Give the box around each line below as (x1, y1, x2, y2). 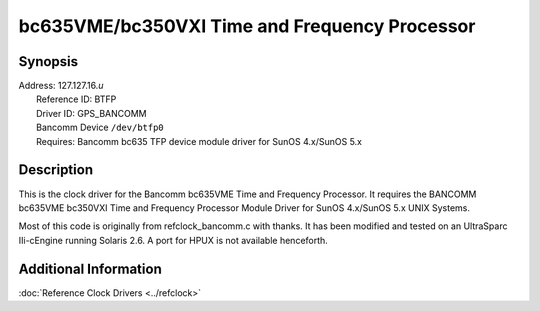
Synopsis (18, 53, 79, 70)
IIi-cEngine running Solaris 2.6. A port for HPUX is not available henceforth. (18, 234, 329, 246)
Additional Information (18, 260, 162, 277)
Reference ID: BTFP (36, 93, 117, 105)
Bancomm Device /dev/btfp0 (36, 121, 164, 134)
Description (18, 161, 94, 179)
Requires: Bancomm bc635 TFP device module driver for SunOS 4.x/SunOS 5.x (36, 135, 362, 147)
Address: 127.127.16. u (18, 80, 104, 92)
